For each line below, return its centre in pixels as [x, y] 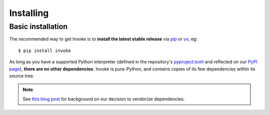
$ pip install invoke [44, 50]
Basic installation [38, 26]
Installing [29, 13]
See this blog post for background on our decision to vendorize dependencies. [104, 99]
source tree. [22, 75]
